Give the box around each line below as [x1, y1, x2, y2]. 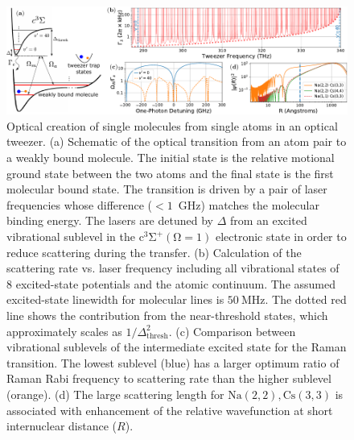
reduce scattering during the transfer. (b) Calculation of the [6, 243, 302, 260]
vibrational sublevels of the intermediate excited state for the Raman [6, 338, 347, 355]
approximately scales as [6, 322, 122, 339]
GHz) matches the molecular [178, 196, 319, 213]
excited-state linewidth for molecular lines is [6, 291, 224, 308]
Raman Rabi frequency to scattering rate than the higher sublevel [6, 370, 331, 387]
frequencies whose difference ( [6, 196, 153, 213]
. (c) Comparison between [168, 322, 296, 339]
